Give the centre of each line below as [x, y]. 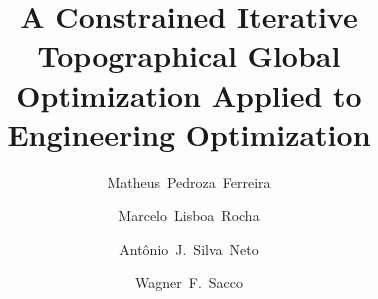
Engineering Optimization [189, 133]
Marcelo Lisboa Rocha [189, 215]
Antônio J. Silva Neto [189, 248]
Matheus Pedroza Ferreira [189, 181]
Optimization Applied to [189, 94]
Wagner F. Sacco [189, 282]
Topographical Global [189, 55]
